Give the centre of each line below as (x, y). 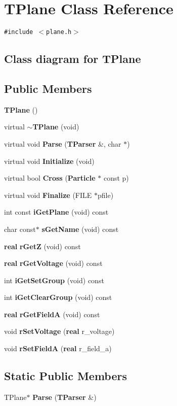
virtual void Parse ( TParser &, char (63, 143)
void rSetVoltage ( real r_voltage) (59, 331)
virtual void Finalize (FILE (48, 195)
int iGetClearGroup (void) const (58, 297)
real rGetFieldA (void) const (52, 314)
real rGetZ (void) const (42, 246)
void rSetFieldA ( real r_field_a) (58, 348)
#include (19, 32)
